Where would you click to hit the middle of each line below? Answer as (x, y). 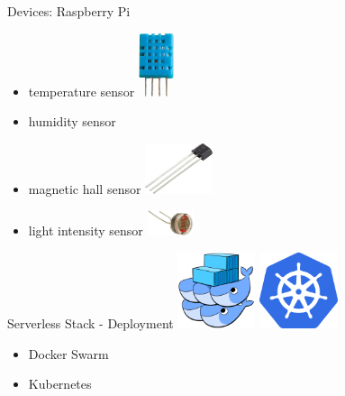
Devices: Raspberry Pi (69, 11)
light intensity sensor (86, 230)
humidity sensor (72, 121)
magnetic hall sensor (85, 188)
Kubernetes (60, 384)
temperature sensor (82, 91)
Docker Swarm (68, 353)
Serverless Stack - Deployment (91, 322)
